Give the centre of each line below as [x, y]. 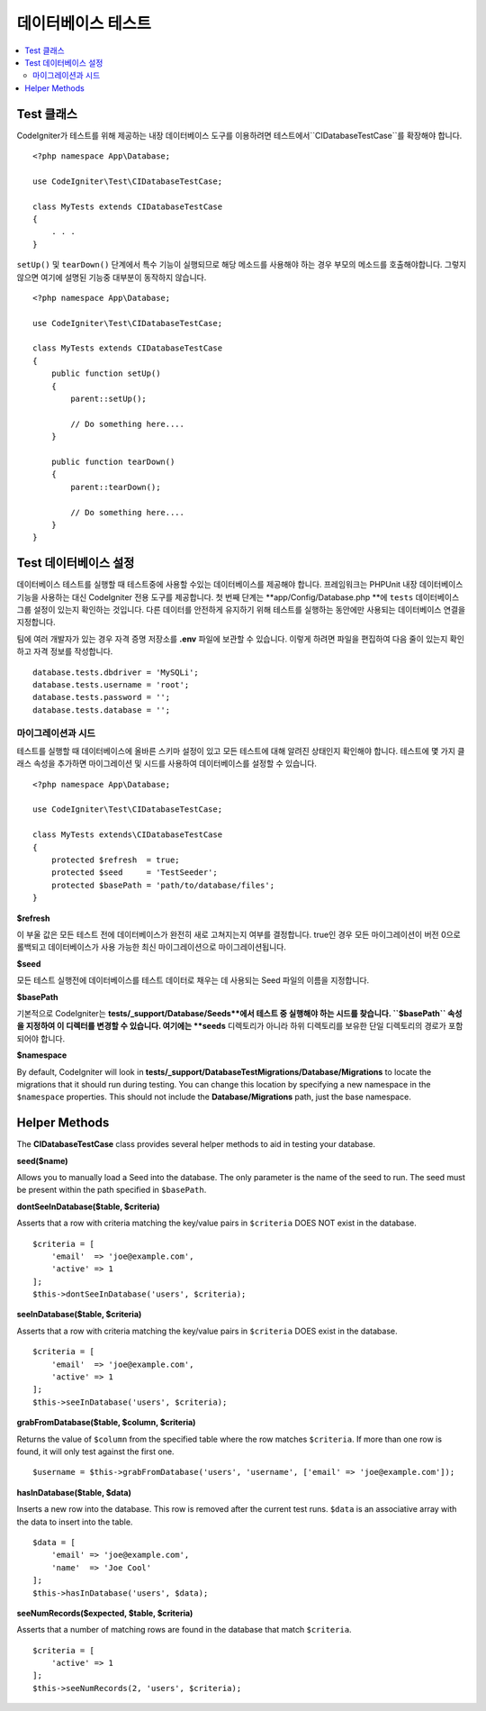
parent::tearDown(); [116, 487]
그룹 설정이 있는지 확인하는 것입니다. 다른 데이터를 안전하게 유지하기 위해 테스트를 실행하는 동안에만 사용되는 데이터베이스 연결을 [241, 610]
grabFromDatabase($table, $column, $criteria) [106, 1423]
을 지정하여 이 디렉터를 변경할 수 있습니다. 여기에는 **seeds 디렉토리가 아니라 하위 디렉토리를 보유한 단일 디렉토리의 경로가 [232, 1026]
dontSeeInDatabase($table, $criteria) [89, 1206]
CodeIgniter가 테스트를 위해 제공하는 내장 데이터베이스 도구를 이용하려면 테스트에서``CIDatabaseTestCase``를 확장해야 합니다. [239, 135]
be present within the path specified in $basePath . [112, 1190]
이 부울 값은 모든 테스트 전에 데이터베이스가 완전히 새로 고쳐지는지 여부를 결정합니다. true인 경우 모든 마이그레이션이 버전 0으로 [238, 934]
